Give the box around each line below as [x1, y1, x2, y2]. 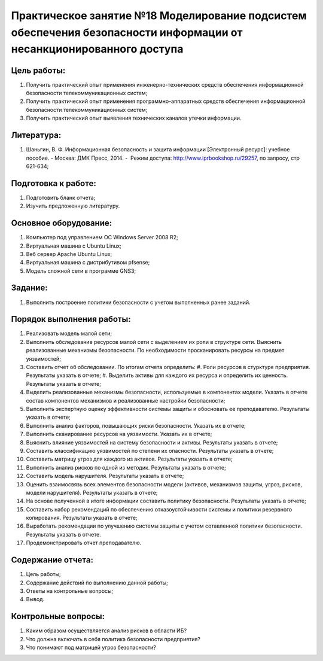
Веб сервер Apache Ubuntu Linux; [26, 250, 112, 257]
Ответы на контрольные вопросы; [26, 587, 114, 595]
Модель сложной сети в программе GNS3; [26, 267, 136, 275]
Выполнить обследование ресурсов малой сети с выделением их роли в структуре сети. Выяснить [26, 338, 282, 345]
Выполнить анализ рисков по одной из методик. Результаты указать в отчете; [26, 464, 227, 471]
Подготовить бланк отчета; [26, 194, 96, 201]
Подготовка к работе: [11, 178, 97, 188]
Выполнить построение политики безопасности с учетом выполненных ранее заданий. [26, 298, 251, 306]
